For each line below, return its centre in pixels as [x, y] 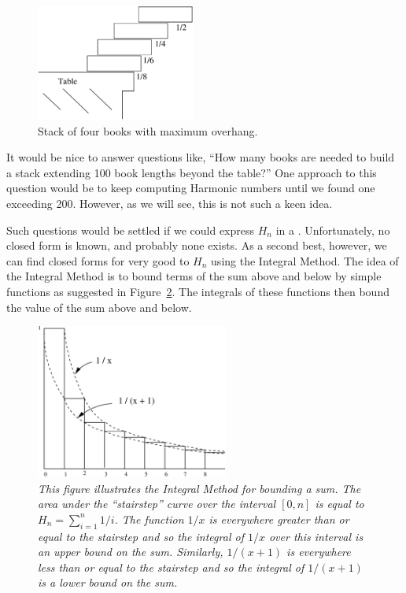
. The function [149, 519]
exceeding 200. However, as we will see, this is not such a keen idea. [170, 203]
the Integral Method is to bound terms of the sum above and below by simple [194, 276]
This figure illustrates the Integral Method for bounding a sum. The [199, 488]
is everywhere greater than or [279, 519]
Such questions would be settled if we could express [131, 230]
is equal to [340, 504]
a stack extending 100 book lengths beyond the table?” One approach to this [192, 172]
